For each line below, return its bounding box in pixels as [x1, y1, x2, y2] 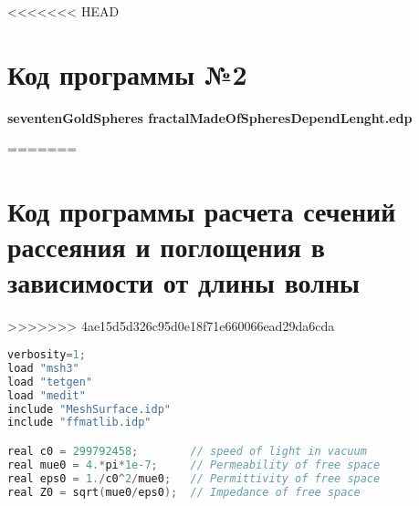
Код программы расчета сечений [7, 192, 396, 230]
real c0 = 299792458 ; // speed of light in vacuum [7, 444, 367, 458]
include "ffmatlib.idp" [7, 416, 152, 429]
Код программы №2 [7, 55, 247, 92]
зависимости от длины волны [7, 263, 360, 301]
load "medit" [7, 388, 86, 402]
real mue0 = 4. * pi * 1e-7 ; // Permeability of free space [7, 458, 381, 471]
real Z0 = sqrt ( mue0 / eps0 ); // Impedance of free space [7, 485, 361, 499]
